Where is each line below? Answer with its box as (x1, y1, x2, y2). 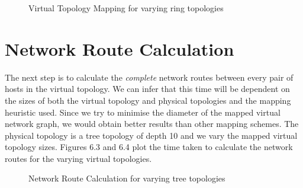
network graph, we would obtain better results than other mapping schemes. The (5, 117, 299, 130)
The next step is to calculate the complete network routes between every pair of (5, 71, 294, 83)
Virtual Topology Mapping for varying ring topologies (28, 2, 224, 14)
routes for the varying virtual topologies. (5, 152, 152, 164)
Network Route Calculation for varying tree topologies (28, 172, 225, 184)
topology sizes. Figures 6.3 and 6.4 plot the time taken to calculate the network (5, 141, 293, 153)
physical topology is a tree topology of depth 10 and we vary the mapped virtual (5, 129, 298, 141)
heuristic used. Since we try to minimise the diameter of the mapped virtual (5, 106, 281, 118)
